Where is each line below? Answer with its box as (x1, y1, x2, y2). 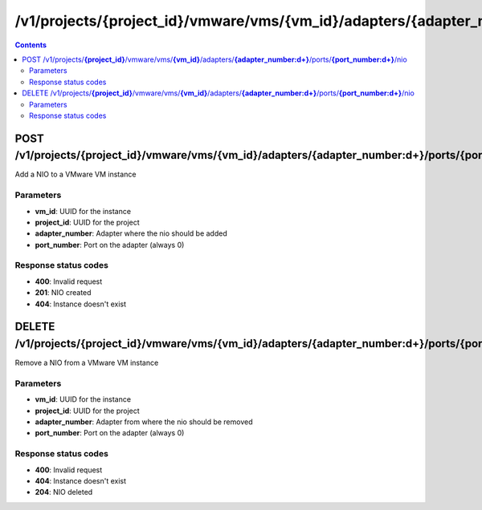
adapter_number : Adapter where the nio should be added (35, 229, 228, 238)
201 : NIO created (35, 288, 92, 297)
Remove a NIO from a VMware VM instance (14, 358, 159, 368)
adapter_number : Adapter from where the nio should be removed (35, 417, 253, 427)
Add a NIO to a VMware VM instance (14, 169, 137, 180)
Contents (14, 40, 47, 50)
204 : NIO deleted (35, 488, 93, 497)
